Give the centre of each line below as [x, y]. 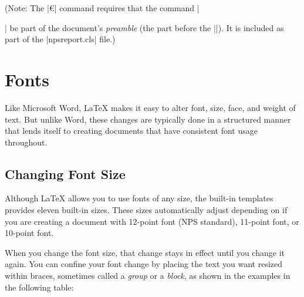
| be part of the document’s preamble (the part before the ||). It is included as [144, 27]
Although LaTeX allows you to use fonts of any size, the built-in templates [139, 198]
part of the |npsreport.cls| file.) [60, 39]
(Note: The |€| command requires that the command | [102, 8]
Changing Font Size [65, 173]
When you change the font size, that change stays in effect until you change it [145, 252]
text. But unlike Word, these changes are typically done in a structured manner [148, 119]
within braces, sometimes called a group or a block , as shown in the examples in [148, 276]
